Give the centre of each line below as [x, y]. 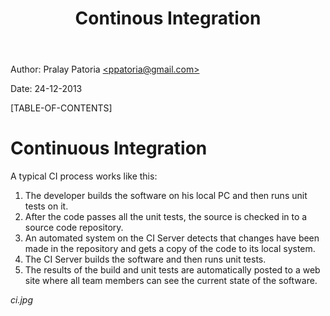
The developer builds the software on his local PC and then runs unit [166, 196]
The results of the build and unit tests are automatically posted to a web [172, 270]
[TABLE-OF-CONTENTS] [61, 108]
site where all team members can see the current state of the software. [171, 281]
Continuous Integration [109, 148]
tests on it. [46, 206]
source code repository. [74, 228]
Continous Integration [168, 18]
